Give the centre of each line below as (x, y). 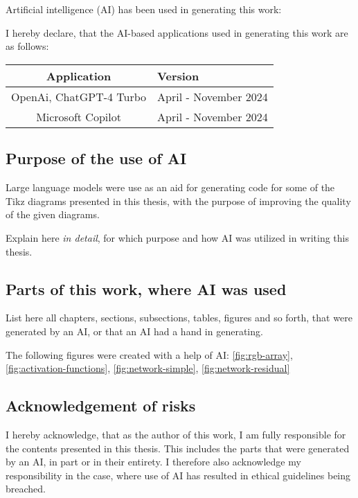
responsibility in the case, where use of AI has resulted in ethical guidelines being (178, 475)
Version (178, 75)
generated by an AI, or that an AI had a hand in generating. (134, 331)
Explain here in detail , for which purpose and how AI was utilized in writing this (177, 237)
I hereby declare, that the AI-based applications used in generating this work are (177, 32)
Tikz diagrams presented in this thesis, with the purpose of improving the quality (178, 201)
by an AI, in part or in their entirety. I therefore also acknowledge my (153, 462)
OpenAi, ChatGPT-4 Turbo (79, 96)
